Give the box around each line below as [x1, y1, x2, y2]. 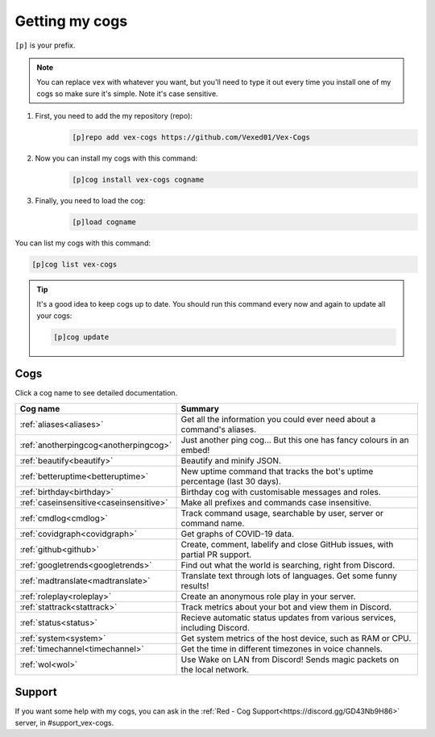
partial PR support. [180, 549, 252, 560]
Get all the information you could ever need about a [180, 413, 376, 425]
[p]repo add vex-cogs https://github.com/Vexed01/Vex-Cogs [72, 133, 310, 142]
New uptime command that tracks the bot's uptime [180, 465, 374, 476]
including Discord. [180, 622, 250, 633]
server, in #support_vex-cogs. [14, 718, 114, 727]
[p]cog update [53, 332, 110, 341]
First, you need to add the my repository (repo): [35, 111, 193, 121]
